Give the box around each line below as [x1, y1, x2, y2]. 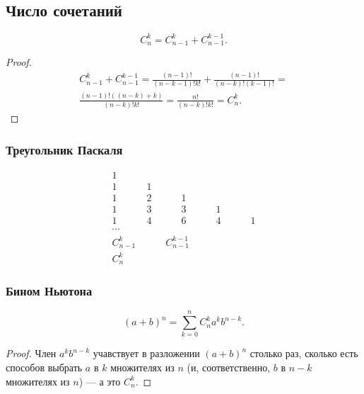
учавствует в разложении [93, 346, 200, 361]
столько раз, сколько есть [249, 346, 358, 361]
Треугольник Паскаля [6, 140, 123, 158]
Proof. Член [6, 346, 57, 361]
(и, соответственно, [187, 359, 271, 374]
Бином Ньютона [6, 281, 93, 299]
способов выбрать [6, 359, 83, 374]
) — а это [78, 373, 121, 388]
